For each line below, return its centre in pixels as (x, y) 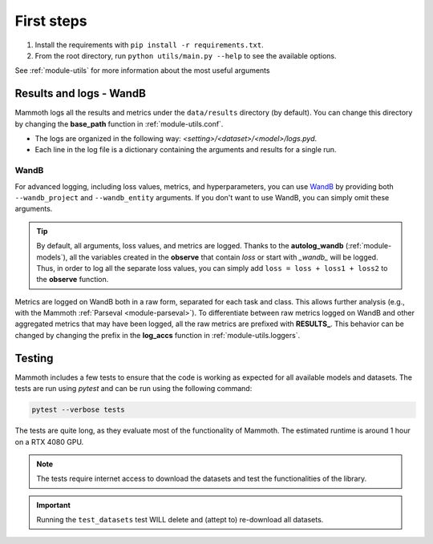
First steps (51, 21)
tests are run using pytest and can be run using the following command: (134, 389)
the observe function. (73, 280)
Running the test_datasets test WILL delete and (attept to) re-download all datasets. (180, 520)
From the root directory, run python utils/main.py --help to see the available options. (186, 55)
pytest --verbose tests (79, 410)
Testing (34, 358)
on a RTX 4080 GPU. (49, 441)
